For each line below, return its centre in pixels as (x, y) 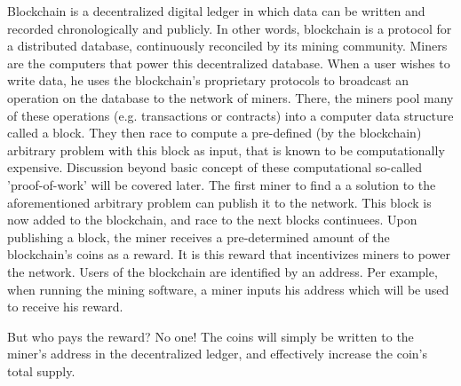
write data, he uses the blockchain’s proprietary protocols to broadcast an (208, 80)
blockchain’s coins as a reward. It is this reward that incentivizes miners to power (229, 254)
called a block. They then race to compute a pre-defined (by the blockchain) (215, 133)
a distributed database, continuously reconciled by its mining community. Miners (227, 46)
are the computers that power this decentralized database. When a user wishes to (229, 63)
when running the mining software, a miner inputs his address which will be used (228, 289)
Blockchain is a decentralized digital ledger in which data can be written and (216, 11)
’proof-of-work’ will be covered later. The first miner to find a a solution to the (222, 184)
